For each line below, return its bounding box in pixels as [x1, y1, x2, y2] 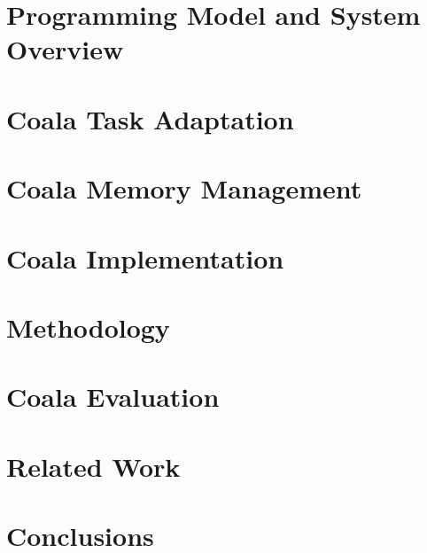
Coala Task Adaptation [6, 100, 294, 136]
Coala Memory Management [6, 170, 362, 206]
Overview [6, 31, 124, 67]
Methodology [6, 308, 170, 345]
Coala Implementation [6, 239, 284, 276]
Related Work [6, 448, 181, 484]
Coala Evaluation [6, 378, 220, 415]
